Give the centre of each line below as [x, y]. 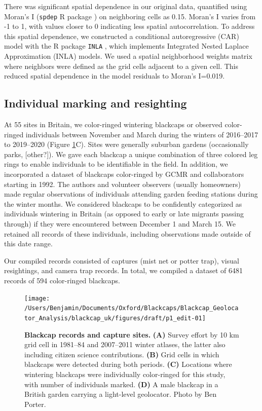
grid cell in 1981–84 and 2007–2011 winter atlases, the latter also [125, 344]
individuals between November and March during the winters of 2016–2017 [142, 134]
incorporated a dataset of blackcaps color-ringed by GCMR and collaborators [124, 174]
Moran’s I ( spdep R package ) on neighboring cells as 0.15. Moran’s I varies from [130, 16]
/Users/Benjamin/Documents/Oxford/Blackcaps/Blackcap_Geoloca [132, 308]
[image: [37, 298]
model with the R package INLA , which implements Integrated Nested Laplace [126, 46]
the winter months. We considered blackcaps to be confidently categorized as [123, 203]
